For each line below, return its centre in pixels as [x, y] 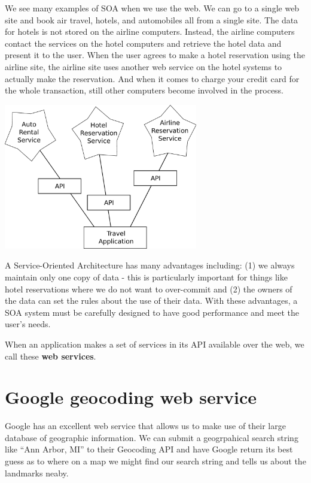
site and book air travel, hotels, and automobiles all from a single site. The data [152, 19]
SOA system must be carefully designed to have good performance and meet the [152, 312]
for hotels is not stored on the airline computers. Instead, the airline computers [150, 31]
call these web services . [51, 356]
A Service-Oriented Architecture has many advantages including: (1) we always [150, 265]
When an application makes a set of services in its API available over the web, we [155, 344]
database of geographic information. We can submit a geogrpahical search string [152, 437]
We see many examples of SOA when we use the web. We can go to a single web [152, 8]
